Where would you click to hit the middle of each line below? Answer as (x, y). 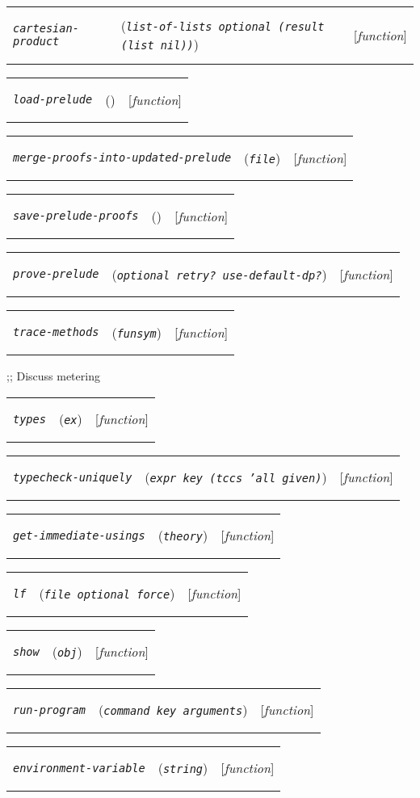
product (36, 41)
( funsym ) (136, 332)
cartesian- (46, 28)
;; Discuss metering (53, 376)
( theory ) (183, 535)
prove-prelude (56, 274)
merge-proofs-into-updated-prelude (122, 157)
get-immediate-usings (79, 535)
